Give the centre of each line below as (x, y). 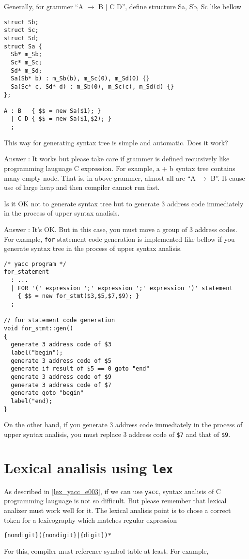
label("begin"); (37, 353)
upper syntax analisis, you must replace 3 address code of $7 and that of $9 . (117, 434)
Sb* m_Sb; (26, 54)
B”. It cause (228, 178)
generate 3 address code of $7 (61, 385)
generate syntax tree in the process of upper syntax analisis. (93, 248)
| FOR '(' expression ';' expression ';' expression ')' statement (122, 288)
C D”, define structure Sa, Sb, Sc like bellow (176, 6)
